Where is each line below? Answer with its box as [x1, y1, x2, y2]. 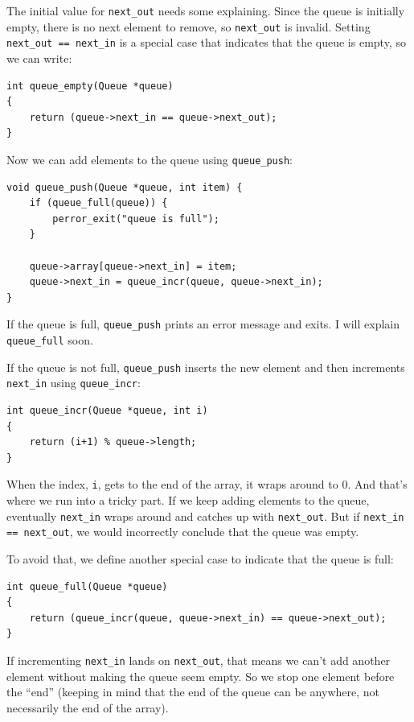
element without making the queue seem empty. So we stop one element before [6, 667, 395, 684]
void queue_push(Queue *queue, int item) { [6, 181, 243, 193]
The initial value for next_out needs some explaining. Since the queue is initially [6, 2, 405, 19]
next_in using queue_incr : [6, 374, 141, 391]
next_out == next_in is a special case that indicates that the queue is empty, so [6, 34, 406, 51]
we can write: [6, 49, 72, 66]
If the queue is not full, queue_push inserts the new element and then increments [6, 358, 405, 375]
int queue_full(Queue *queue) [6, 580, 168, 592]
